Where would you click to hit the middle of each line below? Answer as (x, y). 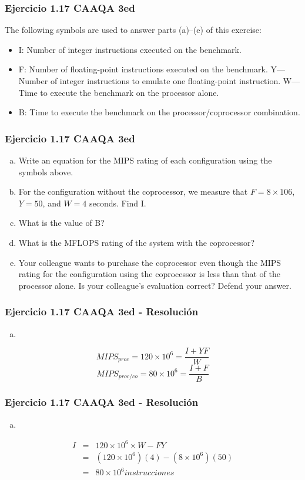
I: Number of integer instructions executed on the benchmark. (130, 49)
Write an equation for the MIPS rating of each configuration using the (145, 160)
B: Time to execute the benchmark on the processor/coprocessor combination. (159, 112)
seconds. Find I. (118, 203)
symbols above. (46, 171)
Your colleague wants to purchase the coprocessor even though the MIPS (150, 262)
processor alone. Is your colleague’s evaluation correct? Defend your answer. (155, 285)
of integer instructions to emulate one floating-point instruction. (165, 81)
